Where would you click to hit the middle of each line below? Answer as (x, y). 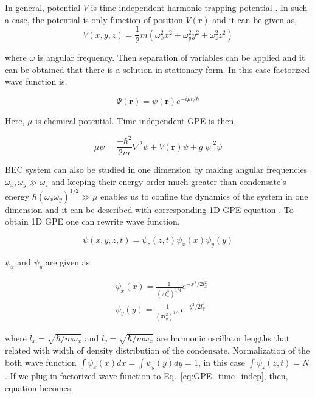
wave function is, (36, 81)
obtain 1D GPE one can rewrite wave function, (92, 221)
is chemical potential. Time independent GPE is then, (136, 121)
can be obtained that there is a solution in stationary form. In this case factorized (157, 69)
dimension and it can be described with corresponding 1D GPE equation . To (149, 209)
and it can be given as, (255, 19)
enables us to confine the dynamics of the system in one (204, 196)
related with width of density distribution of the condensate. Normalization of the (157, 350)
